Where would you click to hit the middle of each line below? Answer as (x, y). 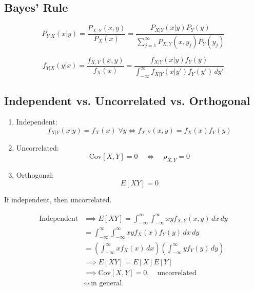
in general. (108, 283)
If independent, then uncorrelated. (58, 200)
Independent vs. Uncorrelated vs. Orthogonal (127, 100)
